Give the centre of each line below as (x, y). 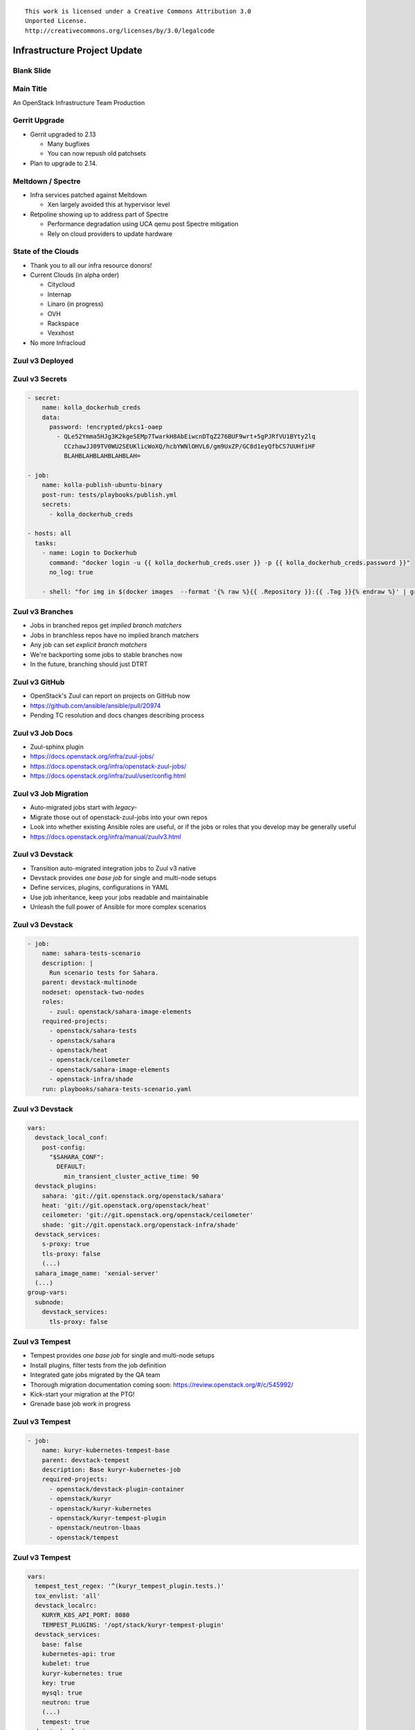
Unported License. (56, 21)
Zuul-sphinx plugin (57, 747)
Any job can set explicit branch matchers (89, 645)
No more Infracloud (58, 343)
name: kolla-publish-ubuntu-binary (102, 485)
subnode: (49, 1302)
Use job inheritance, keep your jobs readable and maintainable (119, 897)
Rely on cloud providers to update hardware (110, 234)
